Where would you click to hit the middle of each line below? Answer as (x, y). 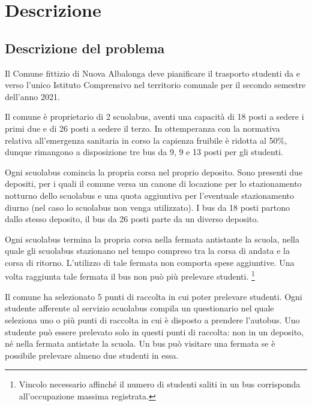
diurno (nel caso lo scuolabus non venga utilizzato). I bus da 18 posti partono (147, 207)
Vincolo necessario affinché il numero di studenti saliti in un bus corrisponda (160, 384)
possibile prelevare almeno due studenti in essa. (92, 355)
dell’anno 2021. (32, 96)
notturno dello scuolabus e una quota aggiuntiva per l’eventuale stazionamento (149, 195)
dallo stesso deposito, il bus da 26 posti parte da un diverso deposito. (132, 219)
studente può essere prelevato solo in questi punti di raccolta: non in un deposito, (154, 331)
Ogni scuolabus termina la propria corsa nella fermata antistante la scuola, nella (152, 239)
